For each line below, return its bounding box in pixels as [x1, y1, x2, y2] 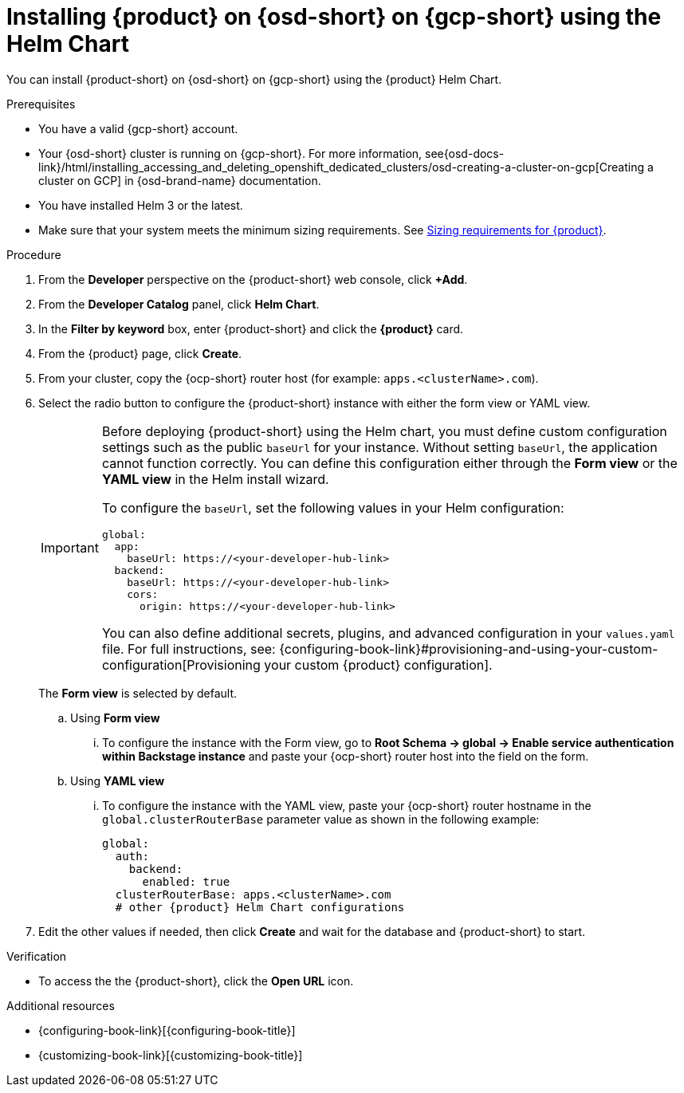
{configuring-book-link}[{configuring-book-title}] [38, 1023, 296, 1037]
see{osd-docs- [425, 146, 505, 160]
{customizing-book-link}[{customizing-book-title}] [38, 1048, 303, 1062]
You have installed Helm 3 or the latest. [38, 198, 243, 212]
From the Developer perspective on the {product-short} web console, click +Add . [38, 272, 468, 286]
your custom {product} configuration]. [264, 656, 493, 673]
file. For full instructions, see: [101, 640, 276, 657]
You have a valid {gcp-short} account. [38, 121, 238, 136]
